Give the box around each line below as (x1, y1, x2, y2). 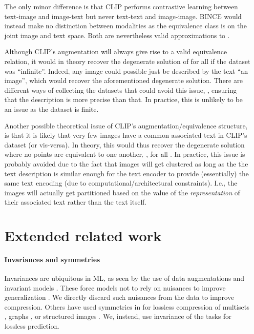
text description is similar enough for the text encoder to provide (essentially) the (4, 168, 249, 178)
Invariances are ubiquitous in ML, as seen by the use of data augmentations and (4, 273, 245, 283)
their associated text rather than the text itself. (4, 197, 147, 207)
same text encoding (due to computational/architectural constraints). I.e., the (4, 178, 237, 188)
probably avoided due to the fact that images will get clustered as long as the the (4, 158, 248, 168)
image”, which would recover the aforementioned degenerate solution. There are (4, 75, 243, 85)
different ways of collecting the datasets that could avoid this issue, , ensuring (4, 84, 237, 95)
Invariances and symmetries (4, 254, 100, 264)
